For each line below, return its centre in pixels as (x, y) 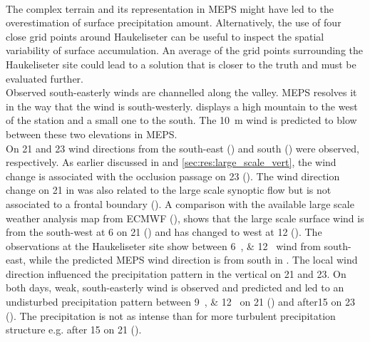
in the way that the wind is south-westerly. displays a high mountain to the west (182, 106)
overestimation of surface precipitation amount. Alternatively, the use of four (174, 22)
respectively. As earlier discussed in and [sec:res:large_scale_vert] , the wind (171, 162)
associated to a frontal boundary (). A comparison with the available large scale (180, 203)
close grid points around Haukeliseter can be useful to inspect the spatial (165, 36)
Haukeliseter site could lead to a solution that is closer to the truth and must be (181, 64)
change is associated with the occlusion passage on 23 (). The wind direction (173, 176)
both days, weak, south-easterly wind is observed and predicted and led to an (175, 287)
